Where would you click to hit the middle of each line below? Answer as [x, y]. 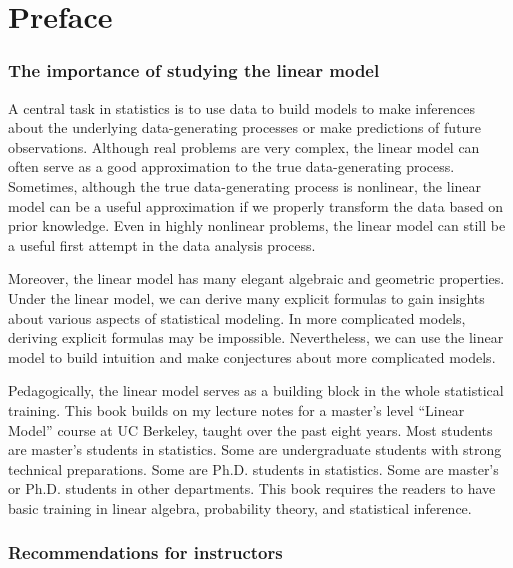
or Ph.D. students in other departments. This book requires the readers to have [252, 488]
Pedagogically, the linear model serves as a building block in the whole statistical [256, 390]
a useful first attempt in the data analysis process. [162, 244]
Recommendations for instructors [145, 552]
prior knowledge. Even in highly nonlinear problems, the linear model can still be [257, 225]
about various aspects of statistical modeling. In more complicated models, [237, 317]
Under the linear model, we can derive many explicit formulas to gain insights [246, 297]
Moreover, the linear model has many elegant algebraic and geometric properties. [256, 278]
